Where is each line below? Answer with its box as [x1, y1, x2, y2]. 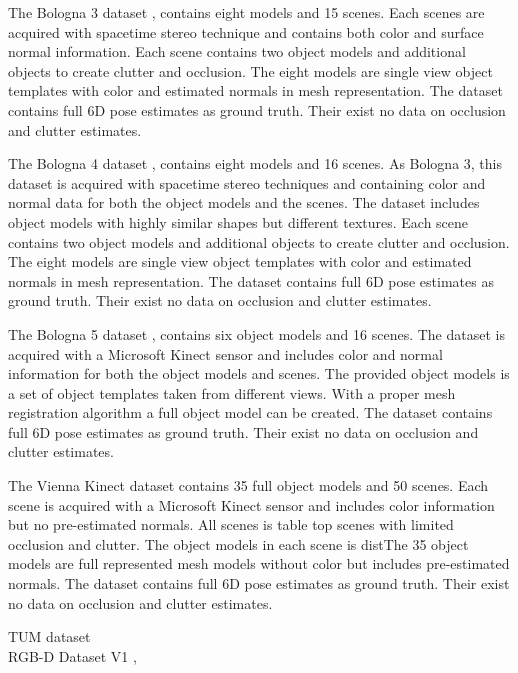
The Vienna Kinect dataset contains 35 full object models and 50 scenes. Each [8, 475, 489, 496]
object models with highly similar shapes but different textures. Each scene [8, 211, 469, 232]
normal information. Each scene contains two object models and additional [8, 41, 466, 62]
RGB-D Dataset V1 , [8, 645, 137, 666]
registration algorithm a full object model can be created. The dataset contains [8, 402, 493, 423]
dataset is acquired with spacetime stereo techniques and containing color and [8, 172, 486, 193]
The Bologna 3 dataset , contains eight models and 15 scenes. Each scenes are [8, 2, 485, 22]
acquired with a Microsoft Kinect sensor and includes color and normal [8, 343, 443, 364]
